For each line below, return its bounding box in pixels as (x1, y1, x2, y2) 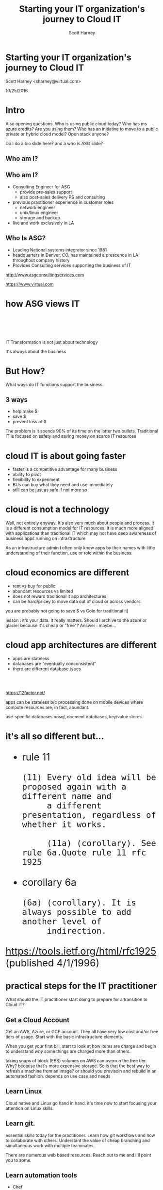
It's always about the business (5, 348, 66, 354)
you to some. (5, 1157, 32, 1163)
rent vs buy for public (12, 583, 56, 589)
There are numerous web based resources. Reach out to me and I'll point (5, 1152, 151, 1158)
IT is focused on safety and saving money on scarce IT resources (5, 433, 136, 439)
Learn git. (5, 1120, 35, 1128)
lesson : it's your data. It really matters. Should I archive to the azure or (5, 617, 147, 623)
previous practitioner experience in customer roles (12, 199, 114, 205)
